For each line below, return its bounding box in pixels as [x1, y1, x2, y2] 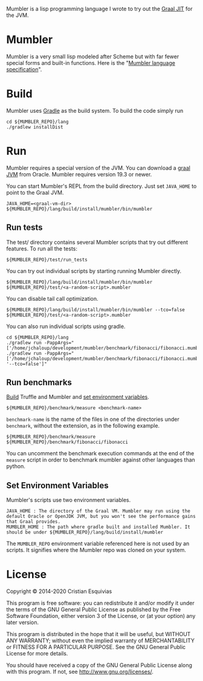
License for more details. [6, 650, 68, 657]
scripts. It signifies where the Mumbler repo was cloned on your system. [6, 546, 186, 554]
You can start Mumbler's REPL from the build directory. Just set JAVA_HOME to [6, 182, 197, 190]
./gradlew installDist [6, 124, 63, 130]
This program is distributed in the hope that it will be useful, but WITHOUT [6, 631, 191, 638]
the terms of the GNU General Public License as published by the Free [6, 606, 181, 613]
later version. [6, 619, 39, 626]
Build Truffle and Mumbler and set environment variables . [6, 394, 149, 401]
